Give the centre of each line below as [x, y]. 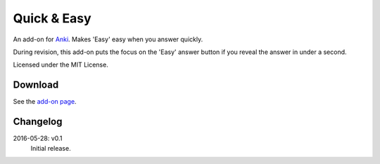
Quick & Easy [52, 18]
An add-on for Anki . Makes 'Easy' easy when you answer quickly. [108, 39]
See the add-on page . [45, 102]
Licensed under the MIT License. [61, 65]
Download [36, 85]
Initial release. [51, 148]
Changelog [38, 122]
